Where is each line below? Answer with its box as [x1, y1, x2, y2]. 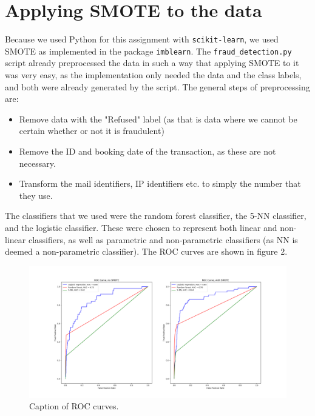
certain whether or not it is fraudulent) [19, 124, 164, 137]
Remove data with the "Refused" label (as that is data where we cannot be [19, 112, 297, 125]
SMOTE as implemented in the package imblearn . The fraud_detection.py [5, 44, 292, 57]
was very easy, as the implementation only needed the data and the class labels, [5, 69, 302, 81]
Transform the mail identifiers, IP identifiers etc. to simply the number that [19, 177, 301, 190]
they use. [19, 189, 53, 201]
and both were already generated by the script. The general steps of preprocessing [5, 80, 310, 93]
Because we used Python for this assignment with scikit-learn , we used [5, 33, 279, 45]
